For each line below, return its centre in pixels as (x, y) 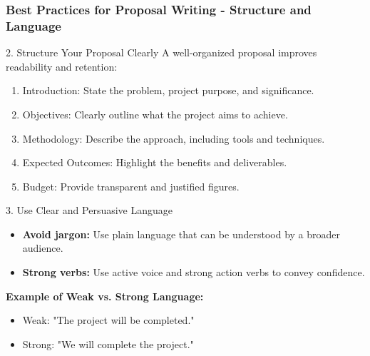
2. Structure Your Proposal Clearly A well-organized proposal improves (161, 52)
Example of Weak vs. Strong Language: (105, 296)
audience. (43, 248)
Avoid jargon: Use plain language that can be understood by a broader (181, 234)
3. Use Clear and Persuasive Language (89, 210)
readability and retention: (62, 66)
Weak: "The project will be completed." (108, 320)
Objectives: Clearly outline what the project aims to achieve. (155, 114)
